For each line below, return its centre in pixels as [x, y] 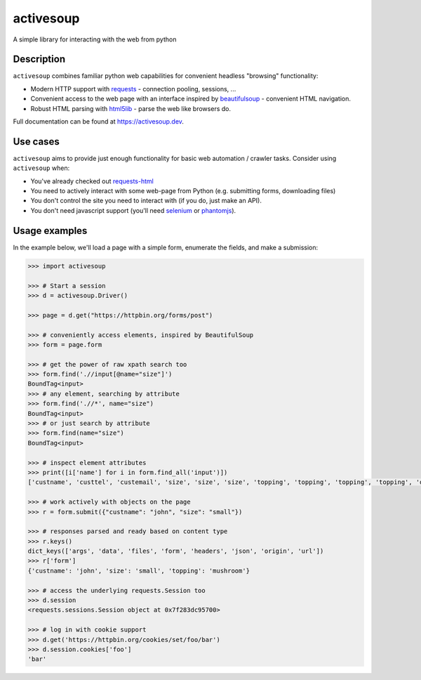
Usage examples [50, 231]
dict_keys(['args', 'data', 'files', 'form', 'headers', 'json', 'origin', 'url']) [176, 551]
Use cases [36, 142]
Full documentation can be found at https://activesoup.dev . [98, 122]
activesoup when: [41, 168]
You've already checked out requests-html [92, 181]
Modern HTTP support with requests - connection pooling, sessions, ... [133, 89]
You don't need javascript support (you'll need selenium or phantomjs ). [133, 210]
